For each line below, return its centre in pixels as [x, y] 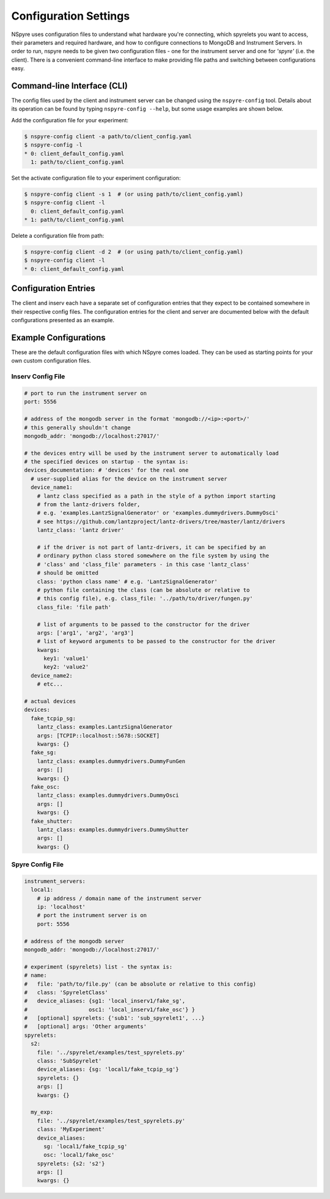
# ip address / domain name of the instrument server [119, 898]
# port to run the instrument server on [85, 393]
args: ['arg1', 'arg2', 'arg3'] [86, 633]
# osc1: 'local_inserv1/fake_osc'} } [110, 1009]
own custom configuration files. [51, 361]
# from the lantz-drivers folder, [89, 505]
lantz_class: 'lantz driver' [81, 530]
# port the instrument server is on [92, 915]
